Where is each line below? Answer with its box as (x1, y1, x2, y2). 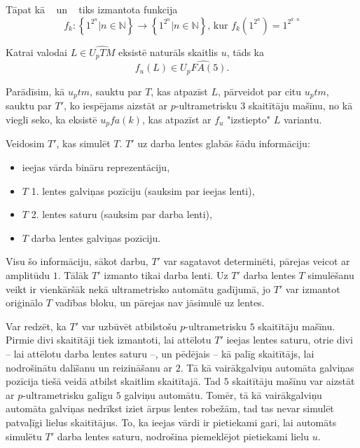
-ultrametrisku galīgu (22, 387, 113, 402)
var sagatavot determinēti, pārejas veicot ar (163, 254, 350, 269)
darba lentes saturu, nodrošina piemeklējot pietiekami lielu (57, 428, 310, 443)
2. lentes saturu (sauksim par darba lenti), (31, 207, 212, 222)
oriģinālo (6, 295, 43, 310)
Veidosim (6, 136, 45, 151)
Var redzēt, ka (6, 318, 67, 333)
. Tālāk (57, 268, 89, 282)
